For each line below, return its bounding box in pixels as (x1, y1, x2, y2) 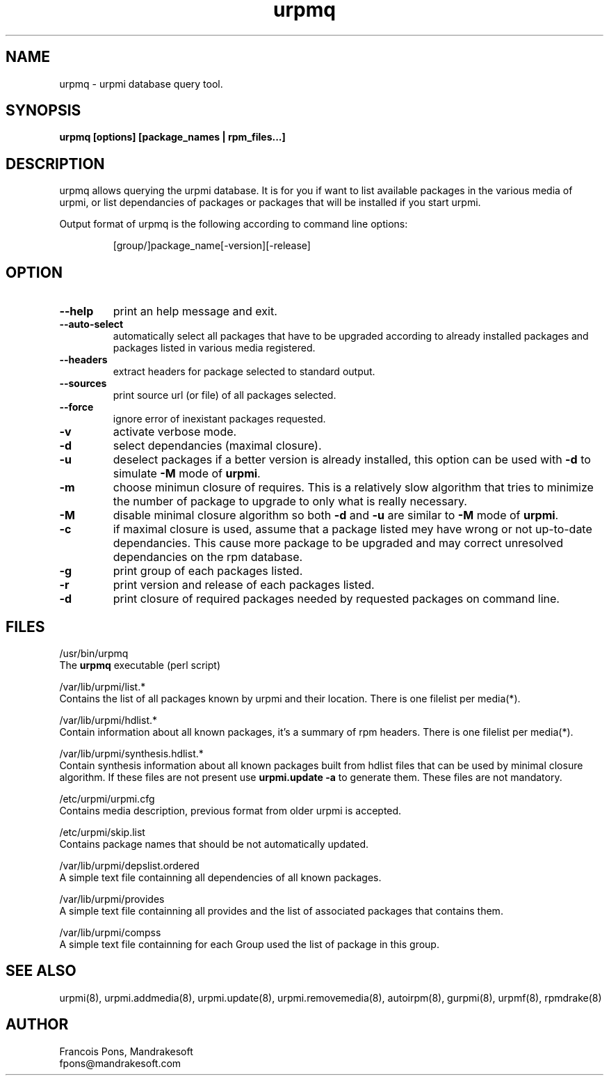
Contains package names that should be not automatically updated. (59, 837, 369, 850)
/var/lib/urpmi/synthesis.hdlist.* (59, 747, 204, 759)
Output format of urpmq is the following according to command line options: (59, 218, 408, 230)
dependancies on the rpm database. (113, 550, 303, 565)
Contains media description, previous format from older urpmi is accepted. (59, 804, 402, 816)
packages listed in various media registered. (113, 342, 316, 354)
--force (59, 401, 94, 413)
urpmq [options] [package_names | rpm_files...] (59, 131, 286, 143)
